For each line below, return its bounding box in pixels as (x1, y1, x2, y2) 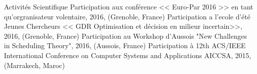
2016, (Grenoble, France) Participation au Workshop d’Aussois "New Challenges (4, 30, 247, 41)
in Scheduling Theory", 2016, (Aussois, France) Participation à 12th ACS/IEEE (4, 40, 246, 51)
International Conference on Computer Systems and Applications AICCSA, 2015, (4, 50, 251, 60)
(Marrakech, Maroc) (4, 60, 65, 70)
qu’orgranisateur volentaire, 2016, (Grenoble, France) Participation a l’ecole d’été (4, 11, 251, 21)
